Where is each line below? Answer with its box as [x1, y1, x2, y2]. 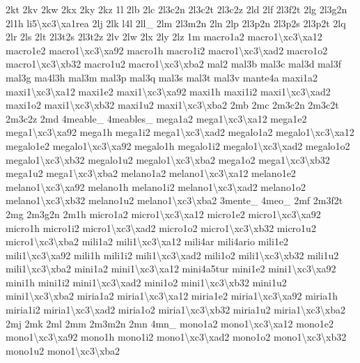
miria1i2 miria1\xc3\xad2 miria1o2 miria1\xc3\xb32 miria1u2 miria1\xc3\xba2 [6, 302, 345, 317]
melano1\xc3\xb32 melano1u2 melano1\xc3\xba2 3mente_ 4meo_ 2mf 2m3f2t [6, 193, 343, 208]
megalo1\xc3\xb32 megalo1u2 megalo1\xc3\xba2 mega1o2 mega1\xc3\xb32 [6, 152, 330, 167]
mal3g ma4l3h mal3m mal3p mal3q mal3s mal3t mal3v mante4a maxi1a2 [6, 70, 318, 84]
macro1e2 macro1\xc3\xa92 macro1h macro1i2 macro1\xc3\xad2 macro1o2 [6, 43, 328, 57]
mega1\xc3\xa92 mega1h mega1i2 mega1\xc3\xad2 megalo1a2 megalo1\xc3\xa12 [6, 125, 354, 139]
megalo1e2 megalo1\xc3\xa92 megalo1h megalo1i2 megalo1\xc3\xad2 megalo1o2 [6, 138, 350, 153]
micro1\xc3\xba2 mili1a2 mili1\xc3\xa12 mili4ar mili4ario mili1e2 [6, 234, 289, 249]
